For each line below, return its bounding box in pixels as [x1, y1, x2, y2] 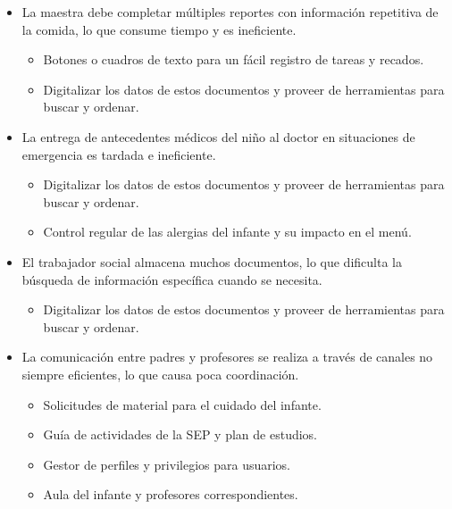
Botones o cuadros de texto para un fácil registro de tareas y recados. [43, 50, 424, 69]
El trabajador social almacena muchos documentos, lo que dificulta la [21, 252, 402, 271]
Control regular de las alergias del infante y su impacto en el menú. [43, 222, 412, 241]
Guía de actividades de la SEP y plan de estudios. [43, 425, 317, 444]
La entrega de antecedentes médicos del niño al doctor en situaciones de [21, 127, 415, 146]
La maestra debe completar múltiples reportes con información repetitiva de [21, 3, 439, 21]
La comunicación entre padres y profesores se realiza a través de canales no [21, 347, 433, 366]
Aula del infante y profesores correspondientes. [43, 485, 298, 504]
